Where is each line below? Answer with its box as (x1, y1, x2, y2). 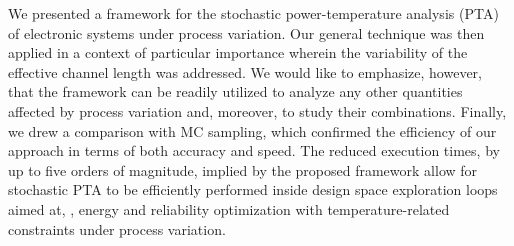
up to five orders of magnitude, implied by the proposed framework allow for (8, 159, 478, 180)
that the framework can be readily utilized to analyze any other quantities (8, 81, 463, 102)
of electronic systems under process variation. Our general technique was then (8, 22, 485, 43)
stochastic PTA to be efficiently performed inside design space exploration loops (8, 179, 498, 200)
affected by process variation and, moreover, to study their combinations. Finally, (8, 100, 507, 121)
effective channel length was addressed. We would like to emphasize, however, (8, 61, 482, 82)
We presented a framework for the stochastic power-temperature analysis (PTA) (8, 3, 499, 23)
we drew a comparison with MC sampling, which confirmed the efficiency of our (8, 120, 497, 141)
